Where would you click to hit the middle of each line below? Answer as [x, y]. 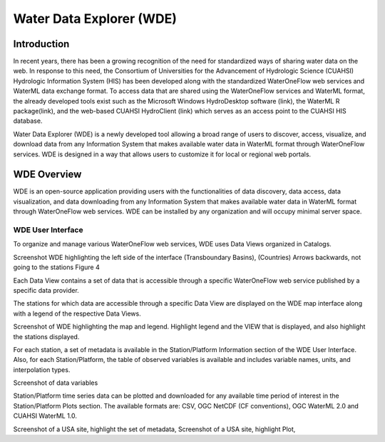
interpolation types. [42, 370]
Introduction [41, 44]
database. [28, 121]
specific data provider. [46, 290]
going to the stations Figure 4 [56, 267]
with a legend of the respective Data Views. [77, 313]
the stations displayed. [46, 336]
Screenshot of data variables [56, 383]
